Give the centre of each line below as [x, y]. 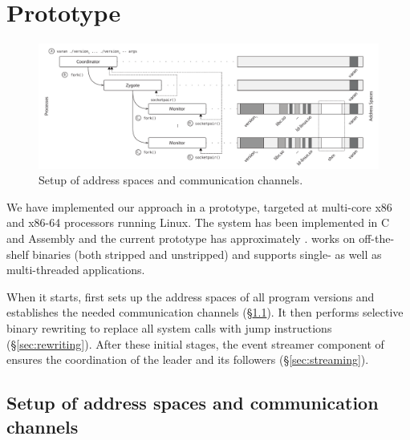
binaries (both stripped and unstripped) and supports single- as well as [207, 254]
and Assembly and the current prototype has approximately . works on [181, 238]
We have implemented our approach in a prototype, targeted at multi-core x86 [199, 206]
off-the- [377, 238]
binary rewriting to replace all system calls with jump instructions [169, 327]
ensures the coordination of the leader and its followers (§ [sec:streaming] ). [188, 359]
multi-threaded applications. [76, 270]
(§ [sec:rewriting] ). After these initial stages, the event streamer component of [195, 343]
